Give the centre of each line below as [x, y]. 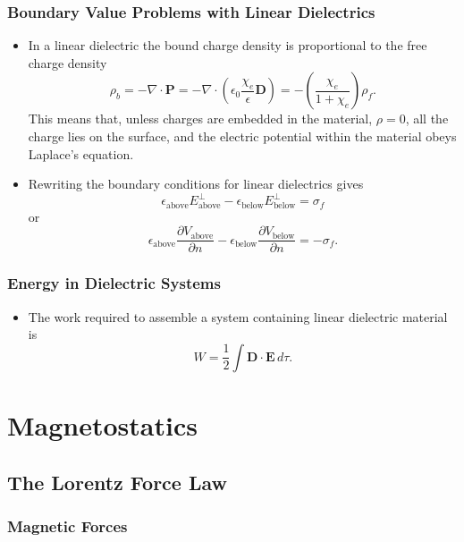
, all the [427, 119]
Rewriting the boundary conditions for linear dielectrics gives [196, 184]
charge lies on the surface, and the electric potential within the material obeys [242, 136]
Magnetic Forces [67, 525]
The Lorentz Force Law [117, 482]
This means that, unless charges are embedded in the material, [200, 119]
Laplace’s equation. [81, 153]
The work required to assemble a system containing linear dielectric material [238, 316]
